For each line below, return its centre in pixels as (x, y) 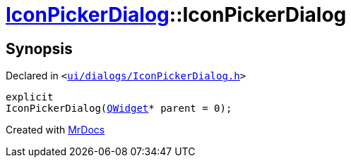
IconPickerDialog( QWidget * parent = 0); (119, 109)
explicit (30, 97)
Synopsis (39, 48)
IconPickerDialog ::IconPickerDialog (176, 15)
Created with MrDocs (55, 130)
